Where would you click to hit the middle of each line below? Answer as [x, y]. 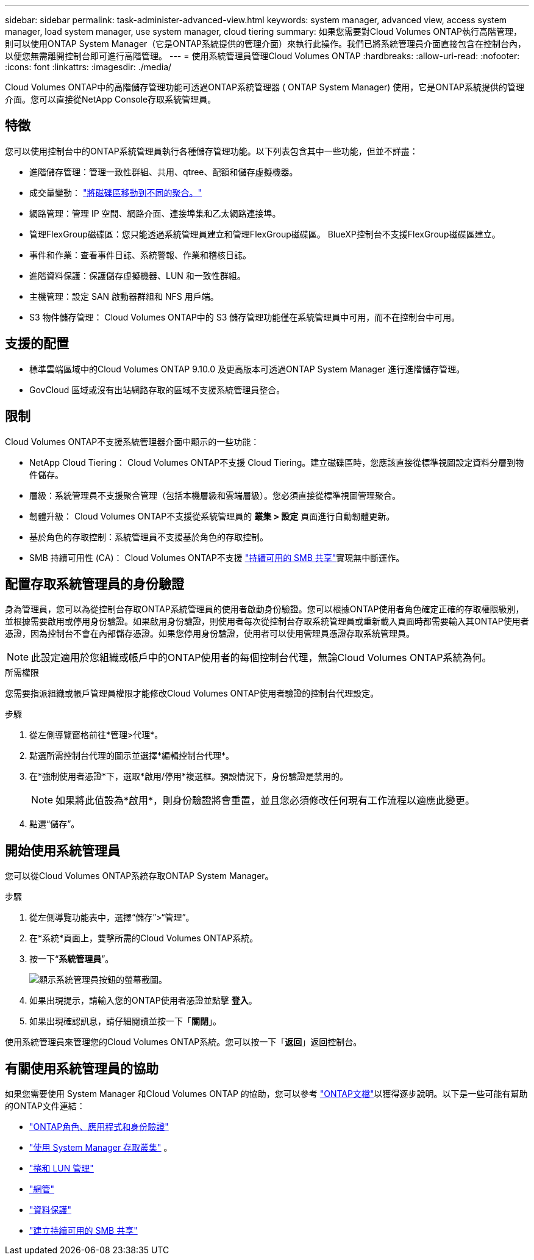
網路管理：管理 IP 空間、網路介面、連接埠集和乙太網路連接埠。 [155, 213]
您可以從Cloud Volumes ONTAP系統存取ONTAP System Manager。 [139, 876]
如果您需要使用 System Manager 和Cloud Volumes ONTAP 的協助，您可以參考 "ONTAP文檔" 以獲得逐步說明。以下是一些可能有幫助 [266, 1094]
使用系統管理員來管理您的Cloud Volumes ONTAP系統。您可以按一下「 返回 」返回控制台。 [183, 1042]
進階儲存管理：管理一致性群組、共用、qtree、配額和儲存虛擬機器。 [164, 172]
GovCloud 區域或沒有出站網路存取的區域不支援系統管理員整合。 [157, 389]
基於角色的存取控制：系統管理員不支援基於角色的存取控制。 [149, 537]
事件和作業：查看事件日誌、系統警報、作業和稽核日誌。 [140, 255]
